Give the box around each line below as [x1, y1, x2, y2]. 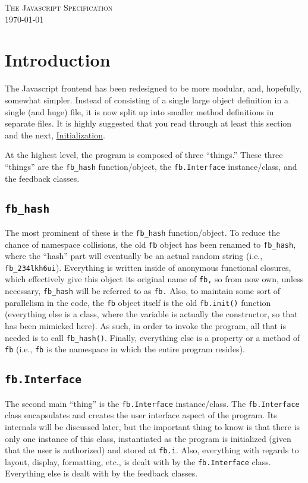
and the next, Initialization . [5, 128, 105, 141]
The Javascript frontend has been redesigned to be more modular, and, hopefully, [5, 82, 301, 94]
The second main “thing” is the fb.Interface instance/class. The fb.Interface [5, 397, 300, 409]
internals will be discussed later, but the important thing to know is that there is [5, 420, 300, 433]
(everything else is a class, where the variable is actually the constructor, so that [5, 308, 298, 320]
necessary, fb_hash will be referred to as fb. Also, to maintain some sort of [5, 285, 281, 297]
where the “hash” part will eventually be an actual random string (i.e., [5, 250, 263, 262]
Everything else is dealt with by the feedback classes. [5, 467, 198, 479]
